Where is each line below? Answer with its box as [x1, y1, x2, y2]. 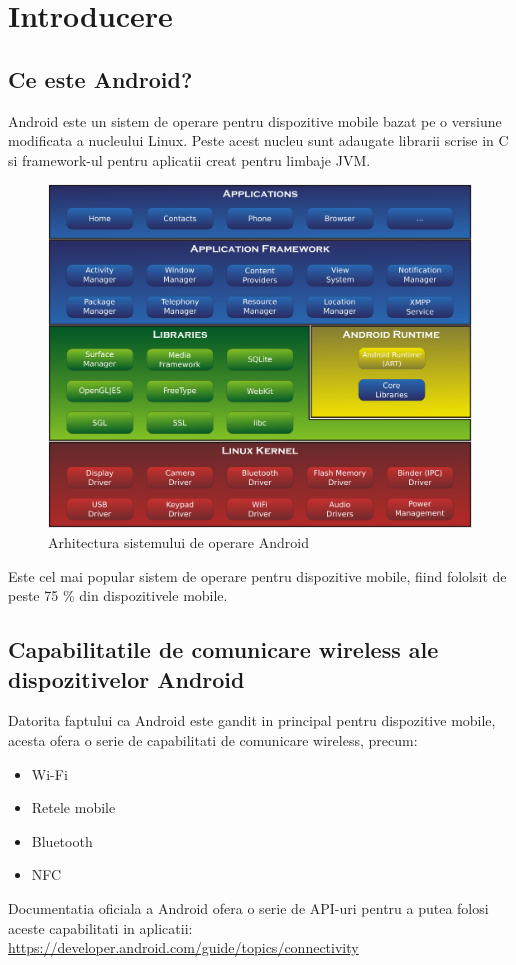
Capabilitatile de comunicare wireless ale [8, 634, 439, 665]
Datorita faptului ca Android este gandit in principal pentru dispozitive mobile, [8, 710, 496, 731]
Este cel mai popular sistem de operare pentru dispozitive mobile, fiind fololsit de [8, 565, 507, 586]
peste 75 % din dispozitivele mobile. [8, 585, 228, 606]
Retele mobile [31, 797, 116, 818]
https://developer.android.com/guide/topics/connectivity [8, 937, 359, 958]
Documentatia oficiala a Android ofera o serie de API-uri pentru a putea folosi [8, 897, 489, 918]
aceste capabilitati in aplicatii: [8, 917, 193, 938]
